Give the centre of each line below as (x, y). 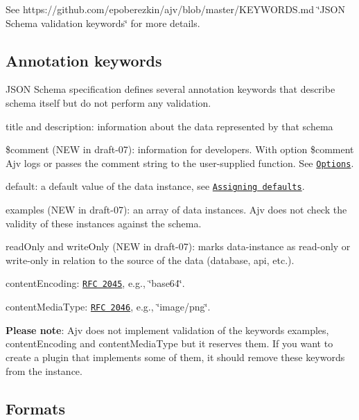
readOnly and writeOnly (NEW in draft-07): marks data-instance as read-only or (178, 246)
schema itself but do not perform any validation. (108, 102)
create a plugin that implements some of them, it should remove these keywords (175, 357)
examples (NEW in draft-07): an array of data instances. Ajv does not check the (176, 210)
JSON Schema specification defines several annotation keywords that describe (170, 89)
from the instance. (44, 370)
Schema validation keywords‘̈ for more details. (103, 23)
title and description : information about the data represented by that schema (169, 126)
